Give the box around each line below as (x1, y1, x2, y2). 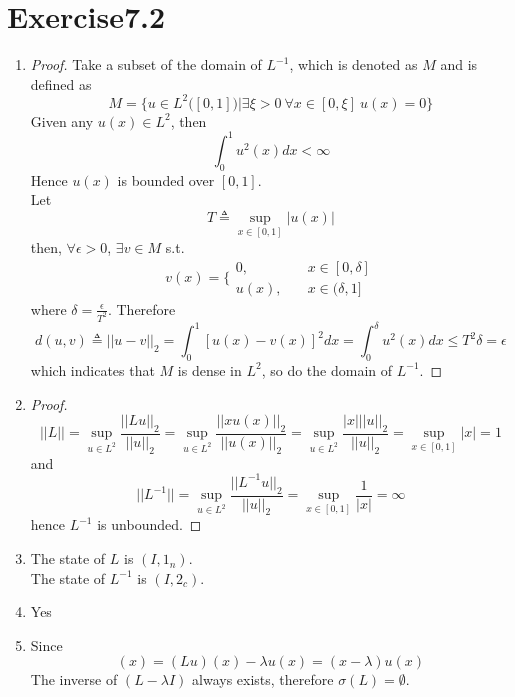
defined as (30, 73, 92, 94)
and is (440, 54, 478, 75)
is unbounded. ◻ (97, 514, 202, 535)
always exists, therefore (192, 669, 334, 690)
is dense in (177, 359, 242, 380)
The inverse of (30, 669, 118, 690)
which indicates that (30, 359, 155, 380)
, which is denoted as (289, 54, 418, 75)
